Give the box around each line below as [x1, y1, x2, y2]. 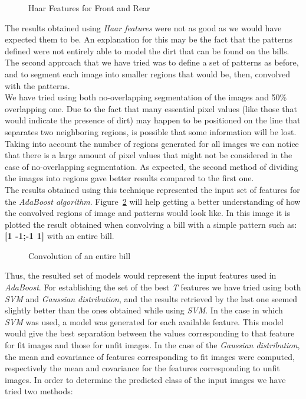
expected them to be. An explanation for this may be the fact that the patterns [5, 33, 292, 45]
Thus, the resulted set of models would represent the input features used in [5, 269, 277, 282]
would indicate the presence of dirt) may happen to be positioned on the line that [5, 114, 301, 126]
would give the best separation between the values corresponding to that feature [5, 327, 295, 339]
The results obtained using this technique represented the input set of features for [5, 183, 300, 195]
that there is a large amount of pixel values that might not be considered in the [5, 149, 292, 161]
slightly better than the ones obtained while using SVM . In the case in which [5, 304, 283, 316]
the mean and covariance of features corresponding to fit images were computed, [5, 350, 295, 362]
